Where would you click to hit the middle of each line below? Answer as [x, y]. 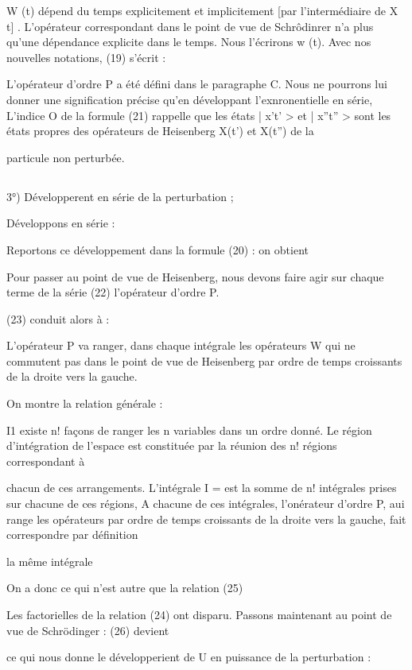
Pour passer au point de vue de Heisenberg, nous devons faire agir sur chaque [195, 276]
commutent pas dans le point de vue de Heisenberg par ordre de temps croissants [204, 360]
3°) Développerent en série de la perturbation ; [120, 196]
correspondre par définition [72, 534]
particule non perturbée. [66, 157]
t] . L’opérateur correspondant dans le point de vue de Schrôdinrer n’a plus [190, 26]
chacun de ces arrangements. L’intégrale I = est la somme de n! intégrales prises [202, 488]
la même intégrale [50, 561]
